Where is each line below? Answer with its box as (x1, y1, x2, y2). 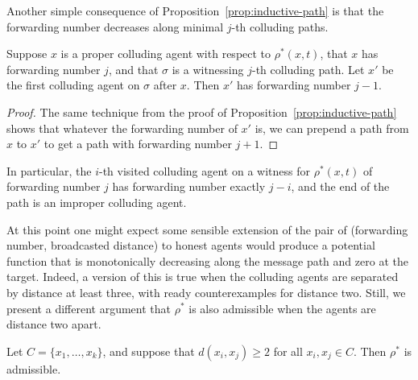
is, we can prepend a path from (255, 119, 409, 136)
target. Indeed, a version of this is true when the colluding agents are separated (6, 268, 399, 285)
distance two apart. (6, 316, 101, 332)
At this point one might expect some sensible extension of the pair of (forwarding (6, 221, 408, 237)
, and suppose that (102, 342, 195, 359)
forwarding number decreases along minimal (6, 18, 224, 35)
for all (273, 342, 303, 359)
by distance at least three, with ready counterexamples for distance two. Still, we (6, 283, 406, 300)
